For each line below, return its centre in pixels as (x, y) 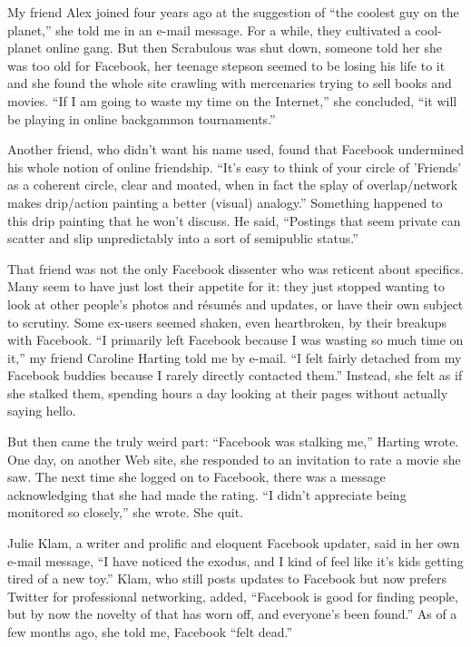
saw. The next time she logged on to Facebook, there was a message (196, 477)
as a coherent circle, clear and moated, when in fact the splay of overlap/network (233, 185)
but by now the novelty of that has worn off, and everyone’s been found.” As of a (232, 614)
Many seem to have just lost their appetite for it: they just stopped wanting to (226, 286)
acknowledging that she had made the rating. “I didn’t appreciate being (207, 494)
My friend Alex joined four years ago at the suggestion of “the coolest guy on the (233, 12)
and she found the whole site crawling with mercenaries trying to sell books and (230, 83)
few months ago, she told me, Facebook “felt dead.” (150, 632)
